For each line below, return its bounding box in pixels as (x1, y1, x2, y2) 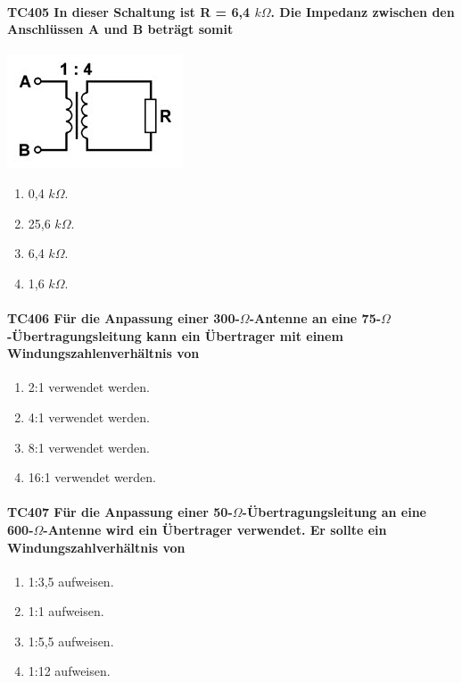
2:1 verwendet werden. (28, 378, 150, 396)
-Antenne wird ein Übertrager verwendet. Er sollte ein (43, 520, 387, 538)
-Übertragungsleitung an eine (242, 503, 426, 521)
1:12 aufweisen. (28, 662, 111, 680)
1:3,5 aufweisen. (28, 571, 114, 590)
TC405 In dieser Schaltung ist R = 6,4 (7, 2, 251, 21)
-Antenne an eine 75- (249, 308, 382, 327)
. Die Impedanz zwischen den (270, 2, 455, 21)
